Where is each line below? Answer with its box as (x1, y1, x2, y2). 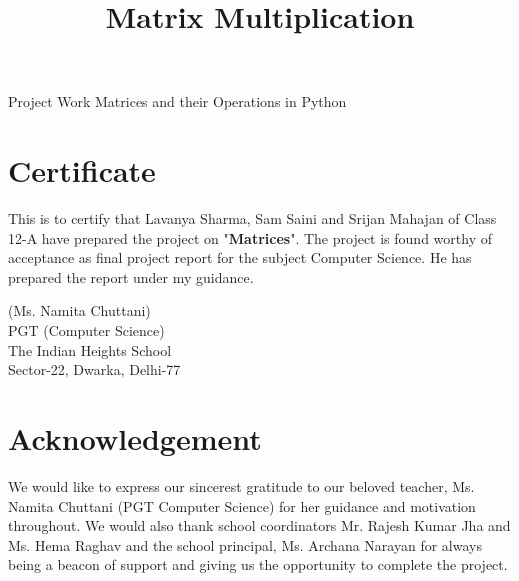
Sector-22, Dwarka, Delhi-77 (8, 359, 181, 380)
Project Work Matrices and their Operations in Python (8, 91, 347, 112)
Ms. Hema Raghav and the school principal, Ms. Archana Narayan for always (8, 534, 482, 555)
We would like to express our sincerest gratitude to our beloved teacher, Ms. (8, 475, 475, 496)
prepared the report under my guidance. (8, 266, 254, 287)
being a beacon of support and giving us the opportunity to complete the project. (8, 554, 508, 575)
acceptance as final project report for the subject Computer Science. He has (8, 247, 472, 268)
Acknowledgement (8, 418, 262, 459)
